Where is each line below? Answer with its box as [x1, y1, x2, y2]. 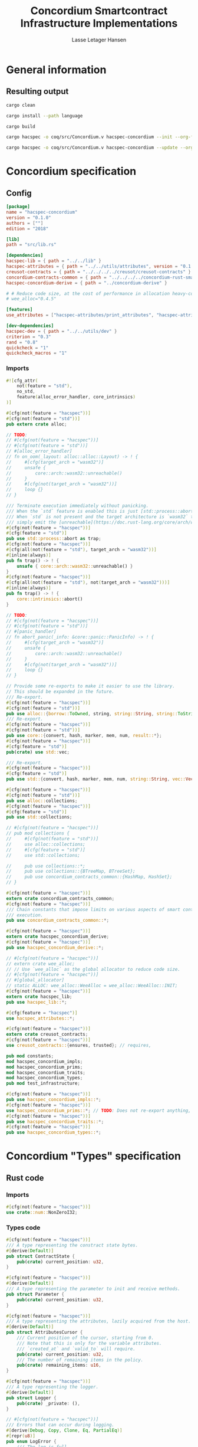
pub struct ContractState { [6, 1253, 75, 1259]
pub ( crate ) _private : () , [16, 1400, 81, 1406]
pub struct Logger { [6, 1394, 57, 1401]
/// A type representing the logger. [6, 1384, 99, 1390]
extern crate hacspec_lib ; [6, 993, 72, 1000]
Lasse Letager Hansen [71, 36, 127, 43]
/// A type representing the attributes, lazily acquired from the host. [6, 1318, 192, 1324]
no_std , [16, 388, 35, 395]
